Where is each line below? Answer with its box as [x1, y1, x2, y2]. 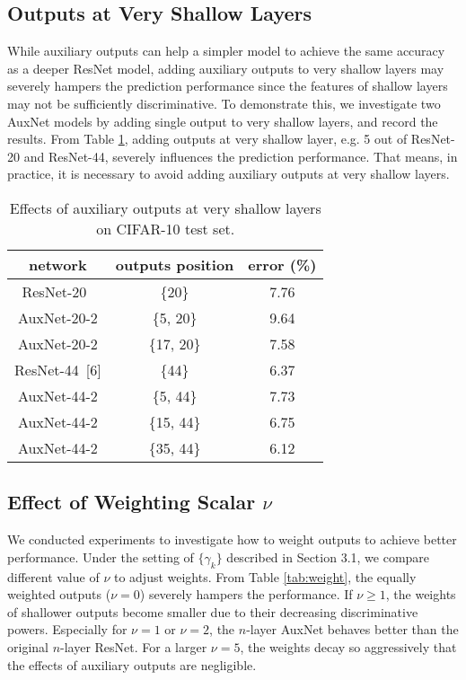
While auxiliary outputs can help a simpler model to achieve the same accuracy [7, 41, 445, 60]
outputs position [115, 253, 234, 275]
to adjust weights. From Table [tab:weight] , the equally [113, 567, 417, 586]
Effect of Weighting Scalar [7, 488, 256, 516]
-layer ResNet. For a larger [60, 637, 207, 656]
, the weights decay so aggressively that [240, 637, 457, 656]
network [29, 253, 87, 275]
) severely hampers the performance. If [139, 585, 353, 604]
